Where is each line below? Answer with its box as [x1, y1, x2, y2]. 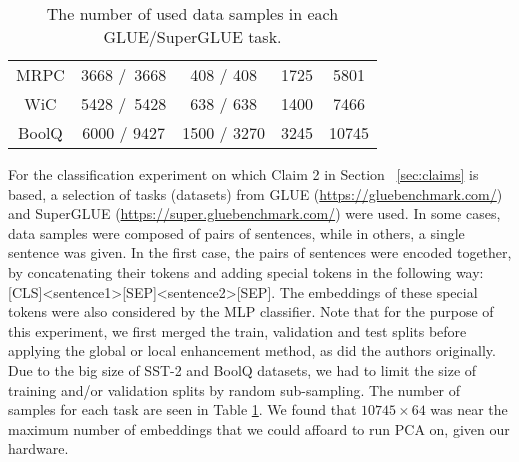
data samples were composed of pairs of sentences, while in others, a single [8, 222, 465, 243]
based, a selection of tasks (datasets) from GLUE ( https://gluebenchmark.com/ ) [8, 183, 503, 204]
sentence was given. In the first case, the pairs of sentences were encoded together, [8, 242, 512, 263]
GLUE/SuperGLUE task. [103, 25, 282, 48]
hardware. [8, 438, 69, 459]
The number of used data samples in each [46, 2, 339, 25]
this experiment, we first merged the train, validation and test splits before [8, 320, 467, 341]
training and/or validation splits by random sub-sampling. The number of [8, 379, 461, 400]
